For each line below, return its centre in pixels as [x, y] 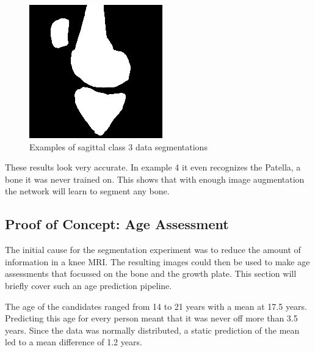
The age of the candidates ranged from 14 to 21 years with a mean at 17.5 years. [156, 306]
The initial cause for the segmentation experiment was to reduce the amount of [153, 250]
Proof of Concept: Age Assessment [117, 224]
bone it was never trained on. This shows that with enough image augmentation [155, 179]
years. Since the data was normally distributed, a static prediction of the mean [152, 330]
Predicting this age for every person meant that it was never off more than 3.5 [151, 318]
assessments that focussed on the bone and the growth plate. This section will [151, 273]
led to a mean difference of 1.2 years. [74, 342]
